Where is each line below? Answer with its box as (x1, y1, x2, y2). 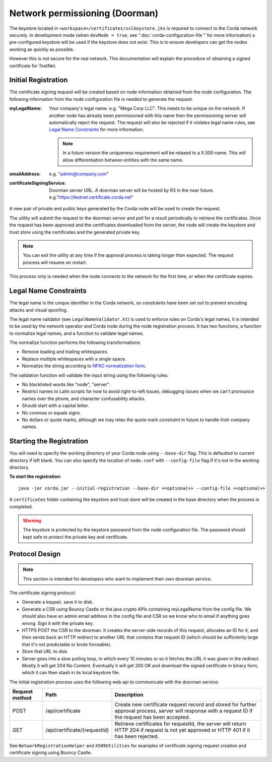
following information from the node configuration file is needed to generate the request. (9, 96, 193, 102)
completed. (9, 503, 33, 509)
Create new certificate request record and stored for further (114, 701, 257, 708)
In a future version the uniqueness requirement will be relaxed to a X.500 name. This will (62, 150, 246, 156)
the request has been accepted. (114, 714, 190, 721)
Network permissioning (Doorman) (9, 8, 159, 19)
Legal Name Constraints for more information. (49, 127, 145, 133)
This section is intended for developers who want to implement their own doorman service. (23, 575, 212, 582)
